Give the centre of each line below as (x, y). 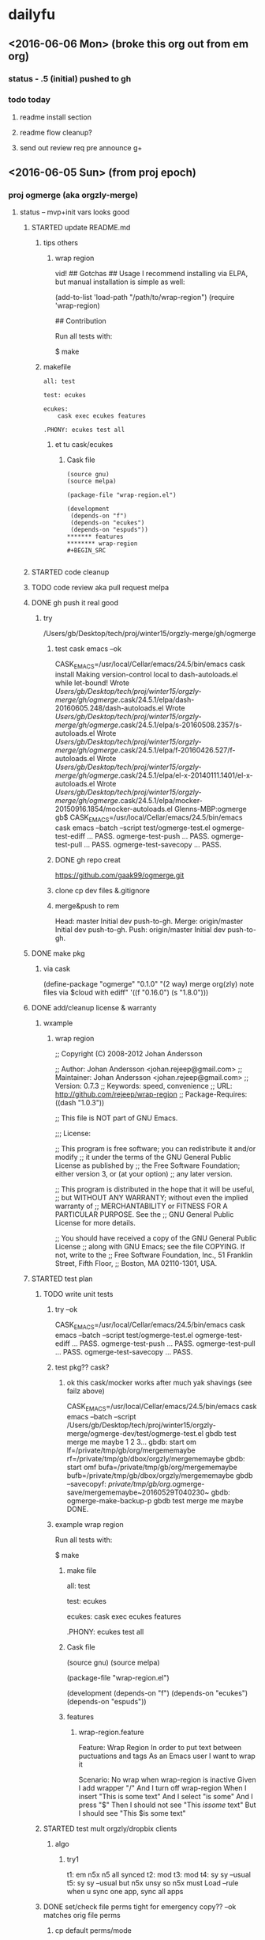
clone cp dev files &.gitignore (103, 891)
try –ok (66, 1309)
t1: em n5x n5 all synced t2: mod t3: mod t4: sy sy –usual (159, 1874)
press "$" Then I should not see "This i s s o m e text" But (167, 1805)
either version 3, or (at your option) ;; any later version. (144, 1174)
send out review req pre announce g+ (81, 147)
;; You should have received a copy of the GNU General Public (156, 1238)
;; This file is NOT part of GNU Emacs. (116, 1118)
